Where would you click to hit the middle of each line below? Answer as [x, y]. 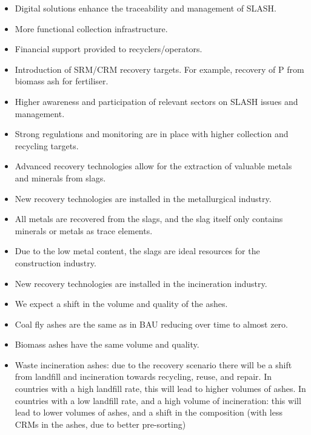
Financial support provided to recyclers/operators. [109, 49]
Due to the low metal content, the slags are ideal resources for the [137, 251]
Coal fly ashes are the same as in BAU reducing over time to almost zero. [151, 324]
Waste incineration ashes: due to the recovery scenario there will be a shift [153, 364]
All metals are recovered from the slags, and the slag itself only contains [149, 219]
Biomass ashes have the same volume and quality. [107, 344]
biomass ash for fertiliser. [62, 81]
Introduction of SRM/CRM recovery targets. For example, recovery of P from [159, 69]
